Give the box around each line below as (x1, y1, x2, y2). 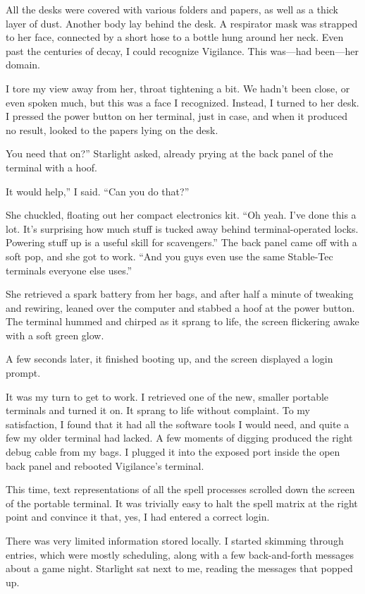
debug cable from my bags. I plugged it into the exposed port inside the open (6, 444, 340, 459)
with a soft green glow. (6, 327, 104, 342)
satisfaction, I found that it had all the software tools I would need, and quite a (6, 416, 349, 431)
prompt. (6, 365, 41, 380)
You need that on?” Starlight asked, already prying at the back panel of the (6, 146, 333, 161)
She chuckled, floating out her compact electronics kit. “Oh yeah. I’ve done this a (6, 207, 357, 222)
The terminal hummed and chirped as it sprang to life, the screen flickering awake (6, 314, 359, 329)
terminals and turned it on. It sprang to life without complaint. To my (6, 403, 310, 418)
